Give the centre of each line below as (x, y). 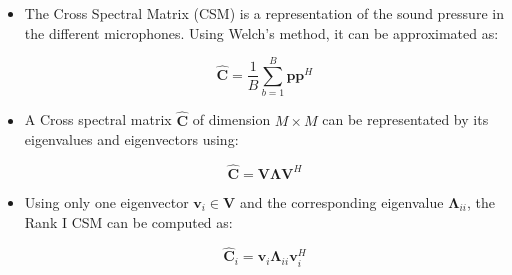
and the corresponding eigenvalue (341, 201)
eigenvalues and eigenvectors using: (131, 139)
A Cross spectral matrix (98, 119)
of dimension (231, 119)
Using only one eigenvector (106, 201)
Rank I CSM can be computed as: (128, 221)
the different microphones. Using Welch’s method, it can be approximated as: (261, 32)
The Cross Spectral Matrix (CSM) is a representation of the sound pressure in (264, 13)
